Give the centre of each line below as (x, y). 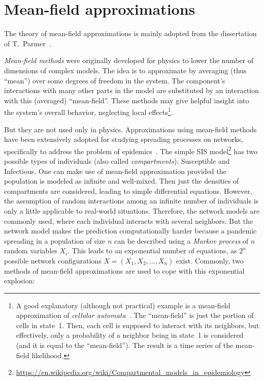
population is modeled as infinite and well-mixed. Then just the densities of (122, 181)
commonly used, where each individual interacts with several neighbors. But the (129, 221)
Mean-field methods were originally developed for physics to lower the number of (129, 60)
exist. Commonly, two (210, 260)
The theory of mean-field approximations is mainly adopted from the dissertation (130, 33)
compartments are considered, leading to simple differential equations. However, (128, 190)
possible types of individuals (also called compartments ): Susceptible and (117, 160)
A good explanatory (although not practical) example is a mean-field (123, 305)
